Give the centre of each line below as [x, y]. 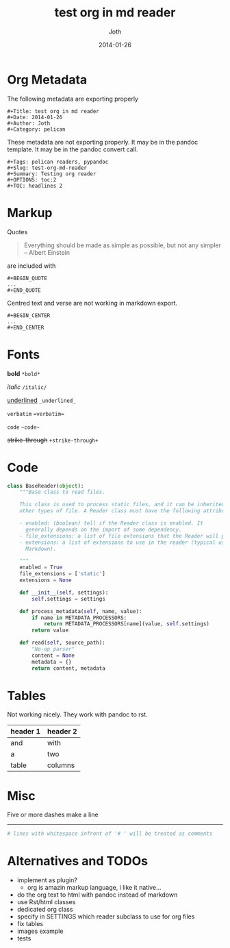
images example [40, 931]
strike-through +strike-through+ [53, 440]
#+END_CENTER [26, 327]
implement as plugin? [47, 880]
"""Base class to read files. [63, 492]
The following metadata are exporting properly [73, 99]
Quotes [17, 232]
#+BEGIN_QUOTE [27, 278]
